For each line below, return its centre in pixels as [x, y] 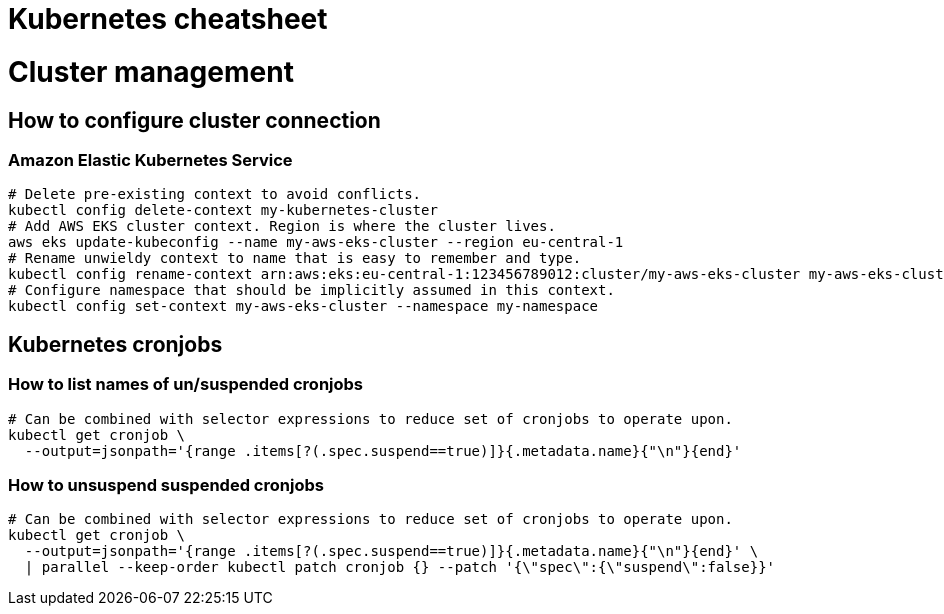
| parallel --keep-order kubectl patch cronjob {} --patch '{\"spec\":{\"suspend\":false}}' [400, 567]
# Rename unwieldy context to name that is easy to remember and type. [295, 258]
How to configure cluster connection [194, 120]
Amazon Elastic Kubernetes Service [150, 159]
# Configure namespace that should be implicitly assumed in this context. [311, 290]
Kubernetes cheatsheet [168, 19]
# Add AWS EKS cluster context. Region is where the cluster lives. [282, 226]
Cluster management [151, 71]
